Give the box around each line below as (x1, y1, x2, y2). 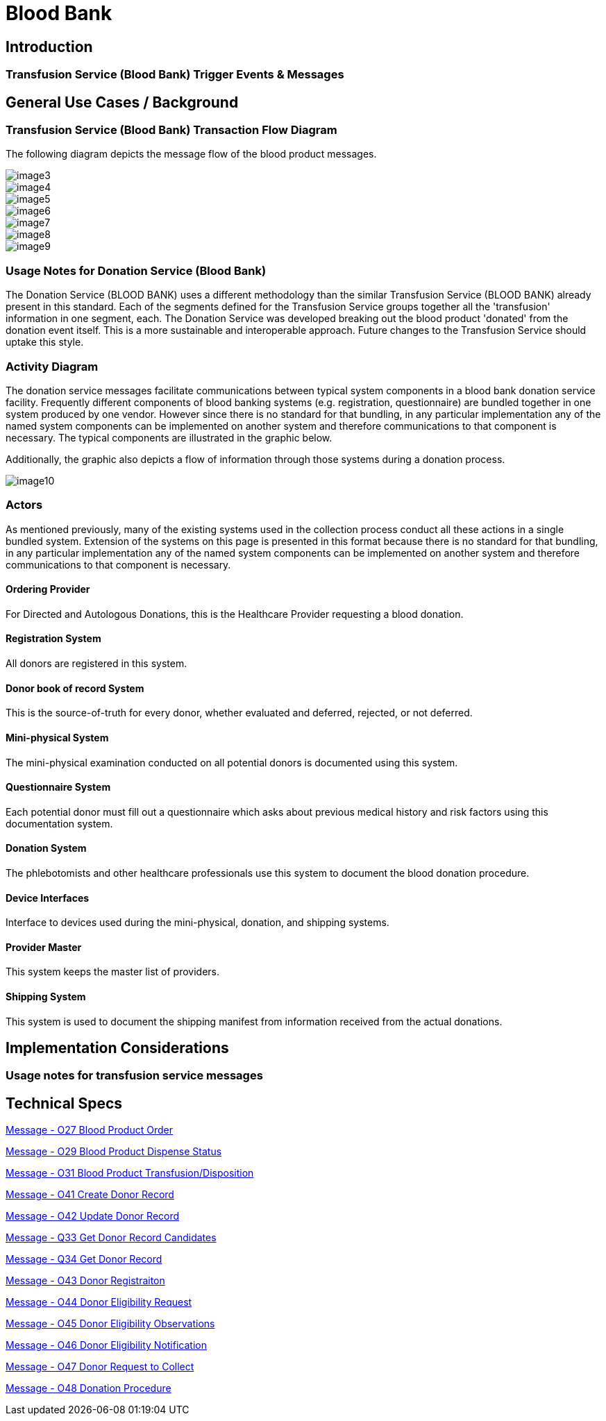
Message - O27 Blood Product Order (6, 1124, 173, 1136)
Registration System (6, 632, 101, 645)
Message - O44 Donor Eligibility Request (6, 1296, 192, 1309)
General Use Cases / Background (6, 93, 239, 111)
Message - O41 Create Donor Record (6, 1188, 174, 1201)
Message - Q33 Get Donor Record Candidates (6, 1231, 217, 1244)
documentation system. (6, 817, 113, 830)
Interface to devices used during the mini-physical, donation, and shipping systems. (6, 916, 389, 929)
